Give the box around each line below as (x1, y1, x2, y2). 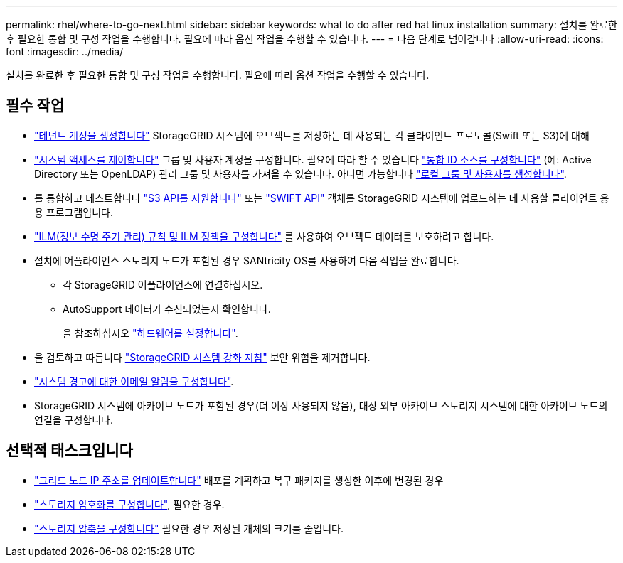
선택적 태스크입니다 (6, 441, 133, 460)
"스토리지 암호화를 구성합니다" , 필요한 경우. (34, 498, 225, 510)
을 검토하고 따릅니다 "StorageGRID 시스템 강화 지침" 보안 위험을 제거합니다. (34, 350, 371, 363)
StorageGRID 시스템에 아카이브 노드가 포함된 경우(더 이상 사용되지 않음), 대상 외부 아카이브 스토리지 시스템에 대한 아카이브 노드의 (34, 399, 608, 412)
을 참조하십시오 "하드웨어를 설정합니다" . (63, 326, 238, 339)
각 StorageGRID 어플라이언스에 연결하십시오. (63, 278, 263, 291)
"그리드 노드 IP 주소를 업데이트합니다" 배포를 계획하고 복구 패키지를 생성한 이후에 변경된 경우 (34, 473, 444, 486)
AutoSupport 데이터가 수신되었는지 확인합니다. (63, 302, 271, 315)
